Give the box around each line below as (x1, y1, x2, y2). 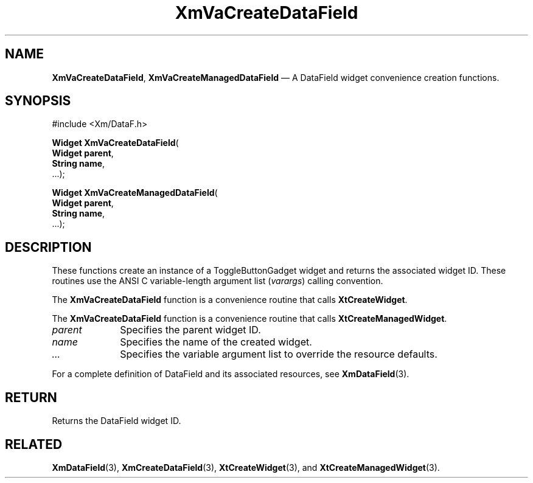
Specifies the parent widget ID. (120, 324, 261, 336)
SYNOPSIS (5, 93, 71, 109)
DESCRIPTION (5, 239, 92, 255)
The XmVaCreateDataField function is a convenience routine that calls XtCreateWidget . (52, 294, 408, 305)
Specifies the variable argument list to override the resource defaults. (120, 348, 437, 361)
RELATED (5, 436, 63, 452)
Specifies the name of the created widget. (120, 336, 312, 349)
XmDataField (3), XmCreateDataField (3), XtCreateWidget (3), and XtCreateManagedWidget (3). (52, 462, 440, 473)
